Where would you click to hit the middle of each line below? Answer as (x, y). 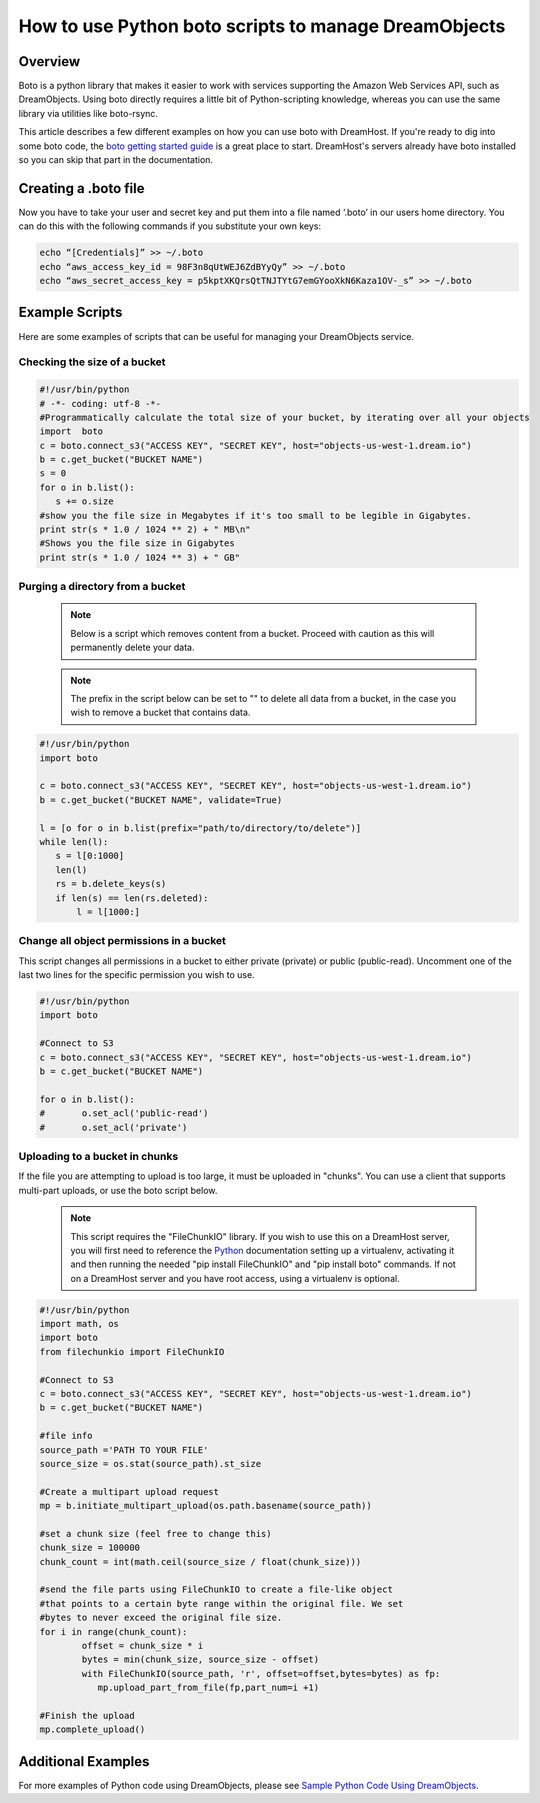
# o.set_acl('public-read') (124, 1113)
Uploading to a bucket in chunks (98, 1156)
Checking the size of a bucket (92, 362)
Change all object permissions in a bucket (122, 941)
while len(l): (74, 842)
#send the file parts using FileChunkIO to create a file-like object (216, 1589)
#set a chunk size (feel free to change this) (155, 1533)
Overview (49, 61)
